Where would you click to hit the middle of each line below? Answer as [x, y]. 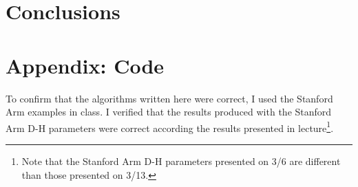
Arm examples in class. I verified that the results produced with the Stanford [169, 112]
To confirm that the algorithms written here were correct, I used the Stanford [169, 98]
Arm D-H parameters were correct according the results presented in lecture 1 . [170, 126]
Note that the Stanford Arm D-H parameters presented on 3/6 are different [181, 161]
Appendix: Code [85, 65]
